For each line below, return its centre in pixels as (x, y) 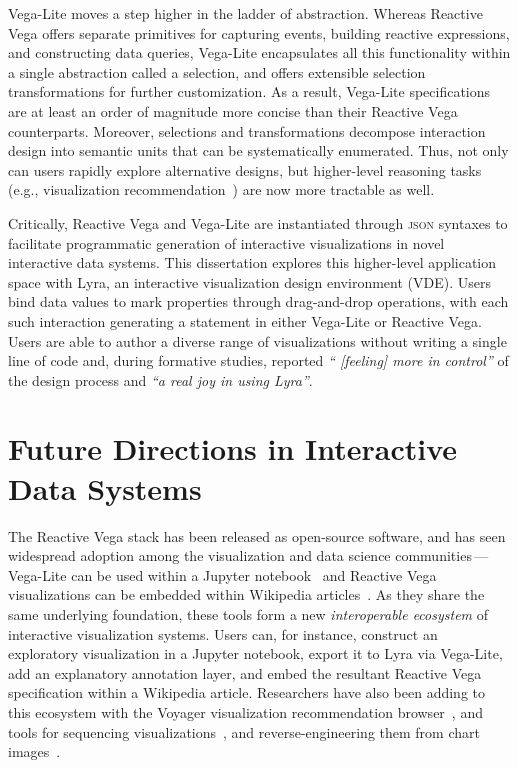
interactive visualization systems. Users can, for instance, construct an (223, 633)
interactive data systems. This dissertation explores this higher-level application (252, 262)
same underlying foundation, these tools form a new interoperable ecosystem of (248, 613)
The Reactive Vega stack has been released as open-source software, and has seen (257, 535)
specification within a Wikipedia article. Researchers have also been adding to (247, 692)
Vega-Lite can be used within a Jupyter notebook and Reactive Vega (222, 574)
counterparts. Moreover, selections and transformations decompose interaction (247, 130)
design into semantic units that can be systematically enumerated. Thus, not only (258, 150)
